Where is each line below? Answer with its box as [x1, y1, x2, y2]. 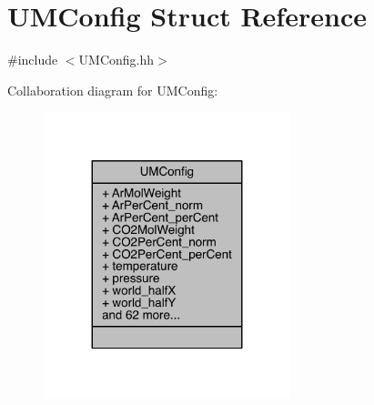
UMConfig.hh [78, 50, 155, 69]
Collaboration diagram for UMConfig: [7, 80, 218, 99]
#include [7, 50, 58, 69]
